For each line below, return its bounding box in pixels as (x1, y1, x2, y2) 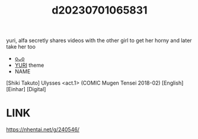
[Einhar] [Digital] (6, 86, 46, 93)
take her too (6, 43, 36, 50)
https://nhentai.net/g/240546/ (6, 126, 80, 133)
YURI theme (14, 62, 44, 69)
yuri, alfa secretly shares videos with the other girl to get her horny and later (6, 37, 192, 44)
